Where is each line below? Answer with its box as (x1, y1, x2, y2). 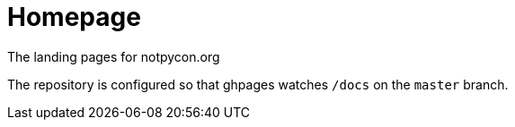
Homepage (7, 2, 141, 32)
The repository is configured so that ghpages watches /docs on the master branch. (7, 76, 509, 92)
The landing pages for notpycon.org (7, 48, 220, 64)
